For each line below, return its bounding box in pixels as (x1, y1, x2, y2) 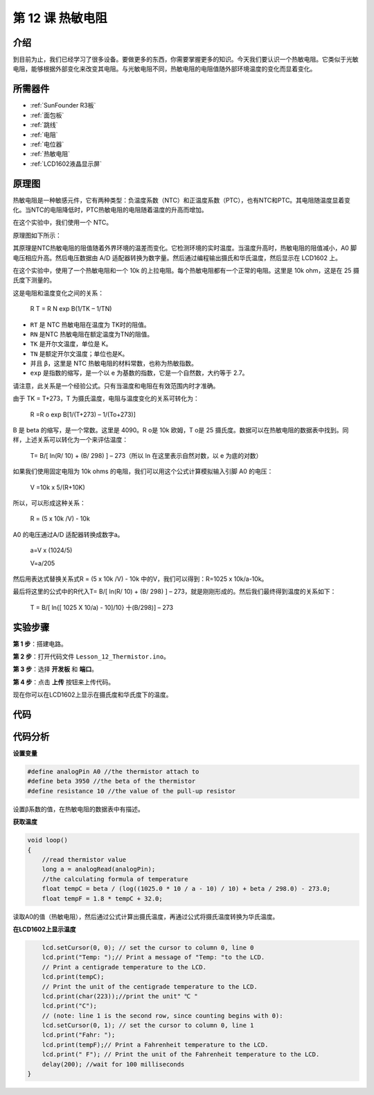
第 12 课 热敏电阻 (12, 10, 107, 26)
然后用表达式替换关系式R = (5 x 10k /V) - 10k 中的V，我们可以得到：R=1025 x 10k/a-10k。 (12, 575, 268, 583)
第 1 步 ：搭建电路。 (12, 639, 67, 648)
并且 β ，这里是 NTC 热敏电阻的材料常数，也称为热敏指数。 (30, 359, 197, 368)
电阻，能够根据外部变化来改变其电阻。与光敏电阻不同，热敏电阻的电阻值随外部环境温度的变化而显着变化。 (12, 65, 317, 73)
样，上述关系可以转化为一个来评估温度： (12, 436, 128, 444)
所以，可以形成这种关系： (12, 498, 86, 507)
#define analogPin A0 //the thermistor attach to (27, 767, 199, 776)
